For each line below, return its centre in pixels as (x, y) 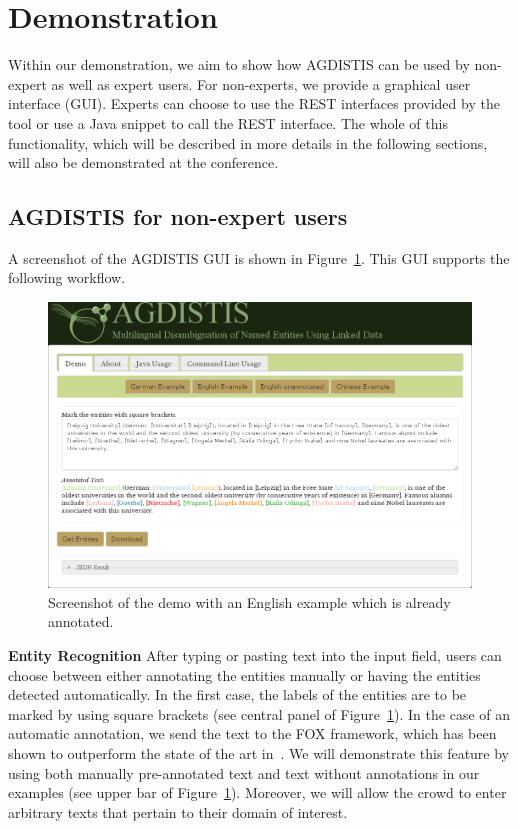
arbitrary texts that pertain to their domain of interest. (178, 811)
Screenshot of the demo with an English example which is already (249, 601)
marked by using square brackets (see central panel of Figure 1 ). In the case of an (259, 713)
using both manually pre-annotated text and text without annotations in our (244, 772)
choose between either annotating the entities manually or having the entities (244, 674)
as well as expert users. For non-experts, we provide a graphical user (261, 83)
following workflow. (67, 277)
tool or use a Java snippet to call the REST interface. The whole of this (228, 122)
